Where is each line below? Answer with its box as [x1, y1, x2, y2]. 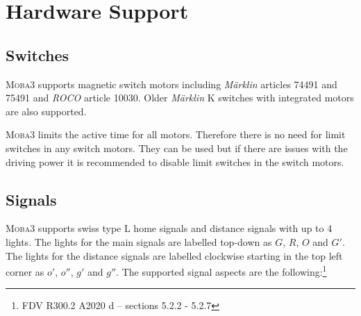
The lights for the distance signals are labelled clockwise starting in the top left [6, 248, 343, 263]
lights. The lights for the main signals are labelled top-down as [6, 234, 272, 249]
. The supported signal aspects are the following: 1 [116, 263, 327, 278]
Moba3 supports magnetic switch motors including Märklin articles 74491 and [6, 76, 337, 91]
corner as [6, 264, 44, 278]
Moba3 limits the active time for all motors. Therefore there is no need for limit [6, 127, 346, 142]
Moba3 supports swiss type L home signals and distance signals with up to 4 [6, 221, 333, 235]
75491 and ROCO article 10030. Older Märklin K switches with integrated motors [6, 90, 354, 105]
